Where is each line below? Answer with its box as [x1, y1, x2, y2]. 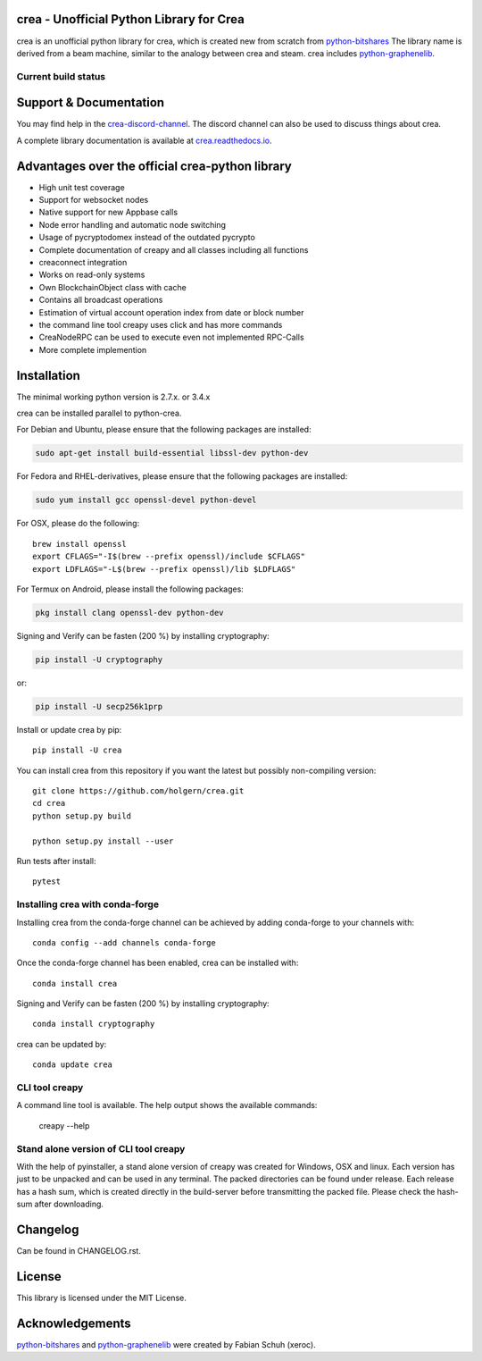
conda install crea [32, 979, 118, 988]
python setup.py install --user [32, 836, 174, 846]
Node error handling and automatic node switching [38, 219, 227, 230]
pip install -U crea [32, 745, 122, 755]
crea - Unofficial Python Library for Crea [16, 12, 245, 27]
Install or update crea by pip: [16, 724, 122, 735]
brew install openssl [32, 539, 127, 549]
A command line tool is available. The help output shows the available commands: [16, 1100, 318, 1111]
